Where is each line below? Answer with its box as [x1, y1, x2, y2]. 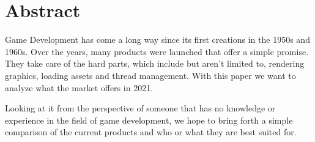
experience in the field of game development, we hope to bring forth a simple [5, 113, 293, 126]
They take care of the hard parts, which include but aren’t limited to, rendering [5, 57, 305, 70]
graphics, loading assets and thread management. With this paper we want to [5, 69, 296, 81]
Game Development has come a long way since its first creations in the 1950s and [5, 33, 310, 46]
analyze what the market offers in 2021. [5, 81, 154, 94]
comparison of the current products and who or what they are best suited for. [5, 125, 297, 138]
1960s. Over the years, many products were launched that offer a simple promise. [5, 45, 309, 58]
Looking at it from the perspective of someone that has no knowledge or [5, 102, 276, 114]
